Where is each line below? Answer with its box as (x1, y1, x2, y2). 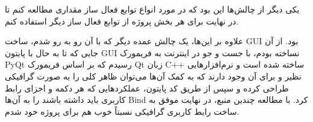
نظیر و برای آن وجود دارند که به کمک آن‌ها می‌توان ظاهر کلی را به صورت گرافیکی (5, 69, 302, 82)
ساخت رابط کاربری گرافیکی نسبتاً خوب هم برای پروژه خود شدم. (5, 105, 240, 117)
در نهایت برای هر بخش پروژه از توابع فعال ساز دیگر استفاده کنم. (5, 14, 239, 27)
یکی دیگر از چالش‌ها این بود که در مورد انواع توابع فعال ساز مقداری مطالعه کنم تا (5, 3, 300, 15)
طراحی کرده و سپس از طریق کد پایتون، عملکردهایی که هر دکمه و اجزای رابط (5, 81, 289, 94)
